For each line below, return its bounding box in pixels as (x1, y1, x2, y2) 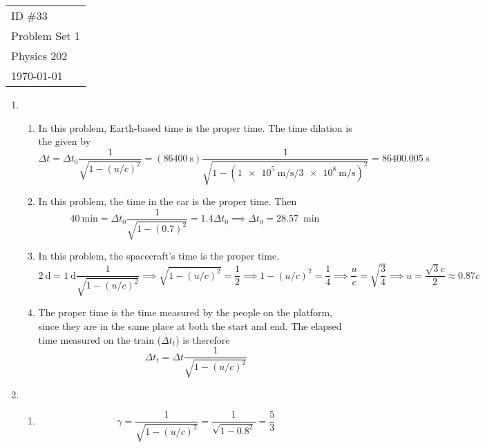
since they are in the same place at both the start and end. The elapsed (38, 319, 342, 333)
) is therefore (175, 332, 230, 347)
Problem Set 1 (11, 28, 80, 43)
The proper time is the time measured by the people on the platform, (38, 305, 332, 320)
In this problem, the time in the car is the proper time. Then (38, 194, 297, 208)
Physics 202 (11, 48, 68, 64)
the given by (38, 134, 91, 148)
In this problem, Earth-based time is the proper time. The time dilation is (38, 120, 352, 135)
